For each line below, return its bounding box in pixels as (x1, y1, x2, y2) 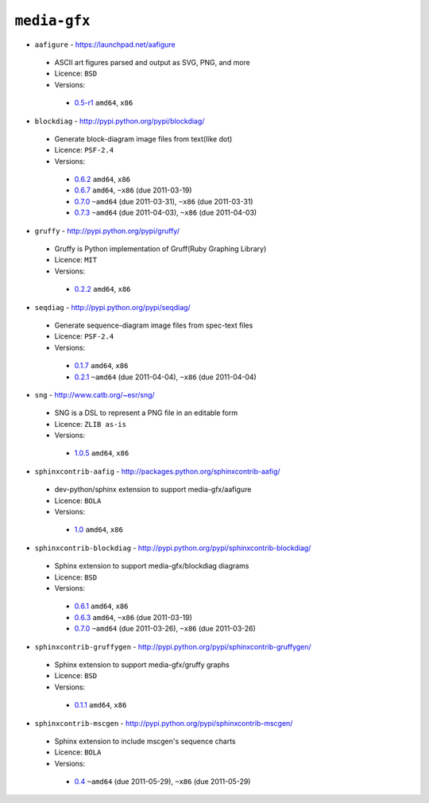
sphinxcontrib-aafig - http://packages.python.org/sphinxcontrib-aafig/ (34, 466, 281, 476)
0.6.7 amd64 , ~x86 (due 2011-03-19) (74, 185, 192, 195)
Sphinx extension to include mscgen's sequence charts (54, 736, 236, 746)
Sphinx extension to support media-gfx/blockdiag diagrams (54, 561, 249, 571)
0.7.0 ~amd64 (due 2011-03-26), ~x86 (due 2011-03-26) (74, 624, 256, 634)
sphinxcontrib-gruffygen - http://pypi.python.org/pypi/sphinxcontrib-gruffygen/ (34, 642, 311, 651)
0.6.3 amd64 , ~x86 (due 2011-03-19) (74, 612, 192, 622)
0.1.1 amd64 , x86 (74, 700, 127, 710)
